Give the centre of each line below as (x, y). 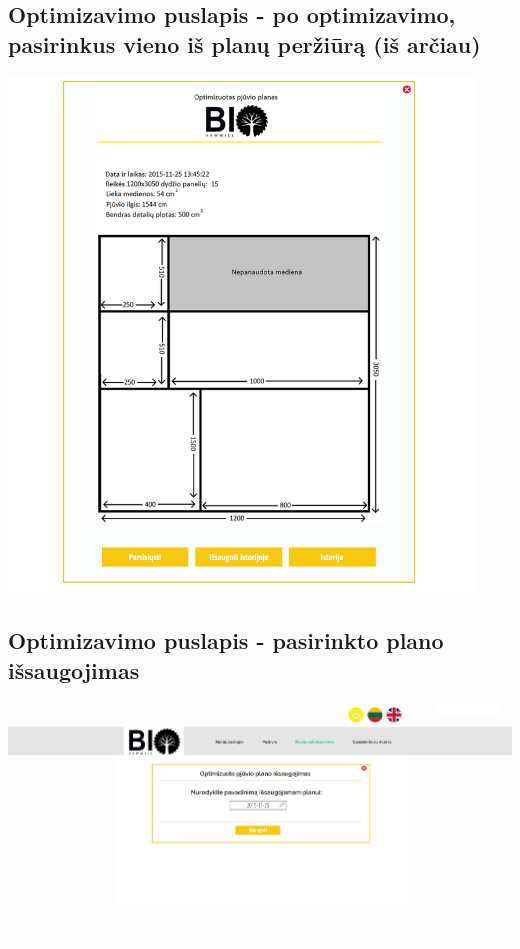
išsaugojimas (74, 669)
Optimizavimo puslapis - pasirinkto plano (226, 640)
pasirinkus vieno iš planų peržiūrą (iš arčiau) (244, 43)
